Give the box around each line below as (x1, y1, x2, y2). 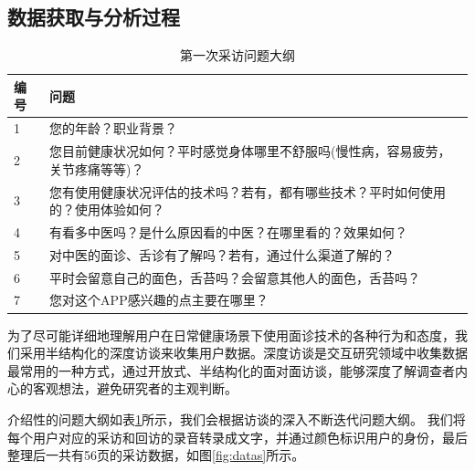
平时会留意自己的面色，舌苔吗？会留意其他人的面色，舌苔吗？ (49, 267, 421, 287)
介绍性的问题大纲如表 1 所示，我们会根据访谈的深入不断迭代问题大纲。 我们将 (7, 409, 466, 428)
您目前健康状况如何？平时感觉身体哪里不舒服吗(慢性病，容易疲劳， (49, 141, 451, 161)
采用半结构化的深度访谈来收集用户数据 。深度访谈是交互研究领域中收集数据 (19, 343, 468, 362)
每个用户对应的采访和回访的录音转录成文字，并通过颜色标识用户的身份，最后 (7, 427, 468, 446)
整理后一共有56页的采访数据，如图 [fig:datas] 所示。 (7, 445, 305, 465)
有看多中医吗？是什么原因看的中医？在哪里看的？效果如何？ (49, 222, 408, 241)
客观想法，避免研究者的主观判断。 (32, 379, 237, 398)
